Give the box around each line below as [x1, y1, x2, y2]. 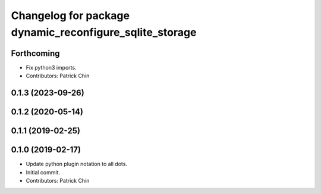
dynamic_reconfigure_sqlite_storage [11, 26, 197, 39]
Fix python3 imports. [26, 64, 77, 71]
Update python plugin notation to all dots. [26, 161, 128, 168]
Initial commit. [26, 168, 61, 176]
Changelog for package [11, 9, 130, 22]
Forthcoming [11, 48, 60, 58]
